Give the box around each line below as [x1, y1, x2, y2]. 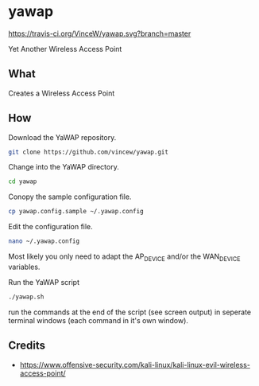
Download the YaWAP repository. [8, 132, 117, 142]
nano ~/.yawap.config [8, 237, 80, 245]
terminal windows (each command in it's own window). [8, 315, 189, 325]
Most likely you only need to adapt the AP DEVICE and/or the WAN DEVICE [8, 251, 241, 263]
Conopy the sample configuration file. [8, 192, 132, 201]
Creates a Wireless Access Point [8, 88, 115, 98]
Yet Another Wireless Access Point [8, 44, 122, 53]
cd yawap [8, 177, 37, 185]
